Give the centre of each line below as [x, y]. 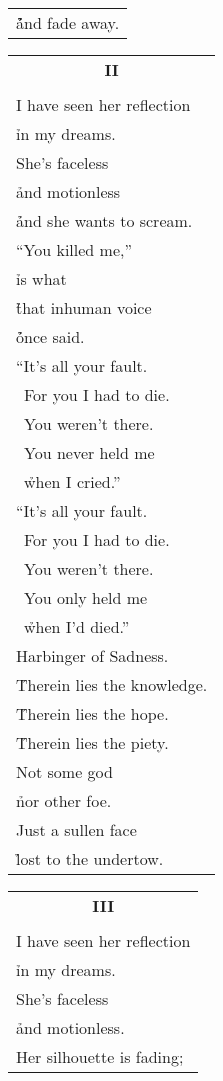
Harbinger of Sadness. [92, 655]
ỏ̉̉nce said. [50, 336]
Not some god [64, 771]
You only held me [86, 597]
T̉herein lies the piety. [92, 742]
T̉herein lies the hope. [92, 713]
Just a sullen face [76, 829]
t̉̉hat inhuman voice [84, 307]
